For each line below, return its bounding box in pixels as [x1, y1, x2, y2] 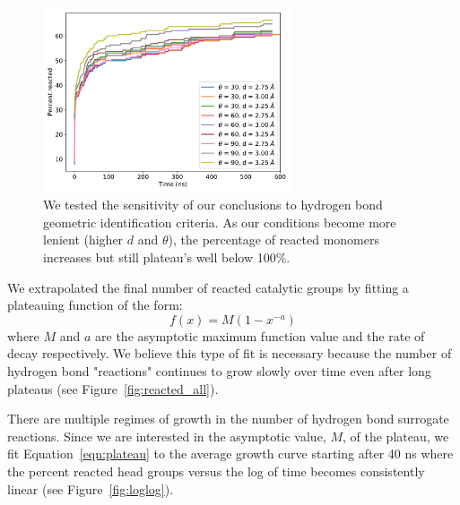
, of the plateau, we [343, 426, 449, 445]
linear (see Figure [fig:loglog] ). [7, 479, 174, 498]
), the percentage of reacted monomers [168, 230, 379, 249]
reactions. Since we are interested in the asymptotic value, [7, 426, 326, 445]
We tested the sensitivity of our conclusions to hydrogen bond [43, 195, 383, 214]
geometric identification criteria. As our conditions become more [43, 212, 396, 231]
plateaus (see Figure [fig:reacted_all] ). [7, 379, 219, 398]
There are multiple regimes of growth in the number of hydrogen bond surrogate [7, 409, 449, 428]
